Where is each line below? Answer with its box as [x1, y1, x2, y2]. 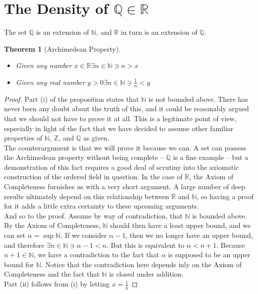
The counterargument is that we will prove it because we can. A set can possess [4, 142, 247, 152]
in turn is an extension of [121, 27, 197, 37]
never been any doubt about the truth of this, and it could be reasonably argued [4, 103, 249, 114]
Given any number [15, 60, 72, 71]
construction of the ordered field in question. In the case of [4, 171, 183, 182]
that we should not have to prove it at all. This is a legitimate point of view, [4, 113, 237, 123]
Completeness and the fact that [4, 269, 100, 279]
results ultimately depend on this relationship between [4, 191, 169, 201]
